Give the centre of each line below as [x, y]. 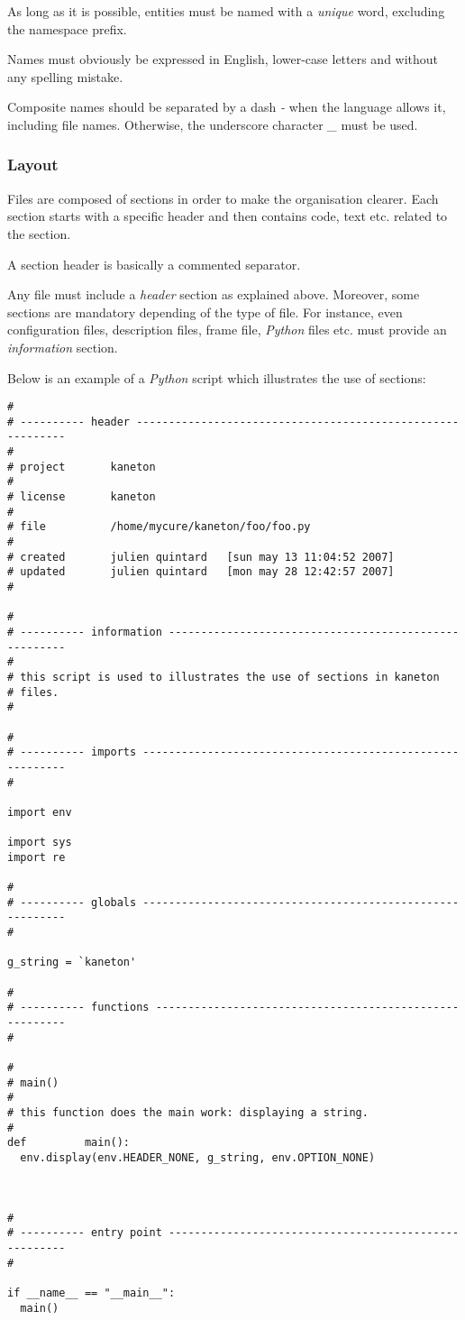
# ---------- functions [78, 1008]
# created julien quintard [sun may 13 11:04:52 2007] [201, 557]
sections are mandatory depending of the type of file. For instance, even [205, 312]
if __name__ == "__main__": [91, 1292]
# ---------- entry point [85, 1233]
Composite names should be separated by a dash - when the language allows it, [227, 107]
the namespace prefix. [67, 28]
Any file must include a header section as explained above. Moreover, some [214, 294]
